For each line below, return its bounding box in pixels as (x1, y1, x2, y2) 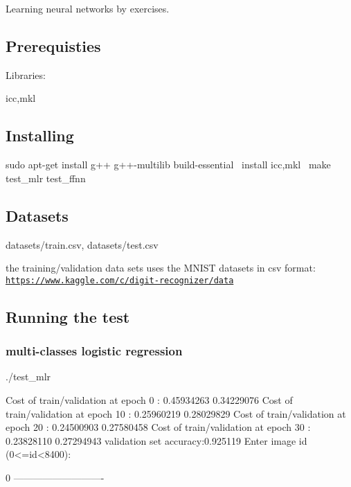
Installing (6, 125, 74, 146)
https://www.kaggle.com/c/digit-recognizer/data (6, 275, 234, 285)
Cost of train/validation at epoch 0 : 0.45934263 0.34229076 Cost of (6, 393, 293, 407)
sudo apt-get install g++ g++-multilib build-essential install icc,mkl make (6, 157, 331, 172)
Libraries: (6, 67, 46, 82)
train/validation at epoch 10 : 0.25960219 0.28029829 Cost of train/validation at (6, 406, 346, 420)
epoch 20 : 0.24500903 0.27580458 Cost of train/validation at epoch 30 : (6, 420, 311, 434)
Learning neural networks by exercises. (6, 1, 170, 15)
